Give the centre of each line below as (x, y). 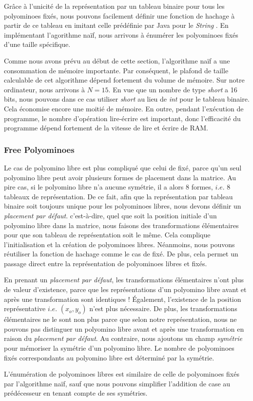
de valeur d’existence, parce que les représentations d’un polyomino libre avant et (125, 289)
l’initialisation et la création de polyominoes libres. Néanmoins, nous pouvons (119, 244)
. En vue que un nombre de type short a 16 (173, 89)
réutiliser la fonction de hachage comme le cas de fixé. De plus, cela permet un (121, 254)
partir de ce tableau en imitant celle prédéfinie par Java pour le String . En (116, 25)
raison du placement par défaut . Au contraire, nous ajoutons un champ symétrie (123, 338)
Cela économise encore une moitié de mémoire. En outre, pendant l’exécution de (124, 108)
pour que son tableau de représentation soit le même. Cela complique (107, 235)
